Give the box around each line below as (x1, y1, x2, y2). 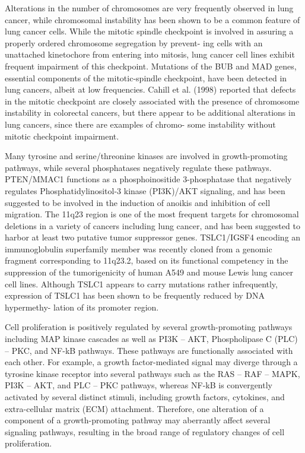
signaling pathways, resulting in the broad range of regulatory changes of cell (5, 425, 285, 438)
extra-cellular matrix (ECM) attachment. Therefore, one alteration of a (5, 402, 264, 414)
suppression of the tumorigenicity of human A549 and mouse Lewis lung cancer (5, 266, 294, 278)
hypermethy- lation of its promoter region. (5, 300, 159, 313)
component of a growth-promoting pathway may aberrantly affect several (5, 414, 271, 426)
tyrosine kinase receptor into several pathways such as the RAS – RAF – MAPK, (5, 367, 300, 379)
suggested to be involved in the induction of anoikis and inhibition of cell (5, 196, 271, 208)
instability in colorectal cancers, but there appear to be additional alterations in (5, 106, 296, 119)
